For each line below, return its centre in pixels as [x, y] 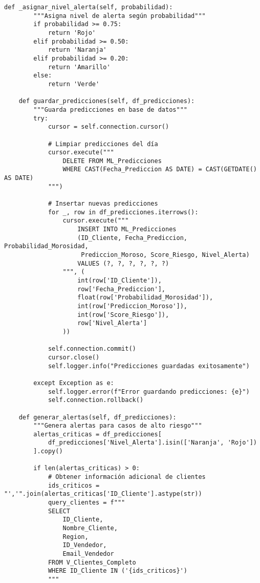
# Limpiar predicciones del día [103, 144]
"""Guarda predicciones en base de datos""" [110, 109]
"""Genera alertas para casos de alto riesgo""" [118, 426]
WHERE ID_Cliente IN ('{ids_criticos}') [117, 571]
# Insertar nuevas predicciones [103, 204]
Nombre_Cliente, [90, 528]
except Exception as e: [74, 383]
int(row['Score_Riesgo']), [123, 315]
